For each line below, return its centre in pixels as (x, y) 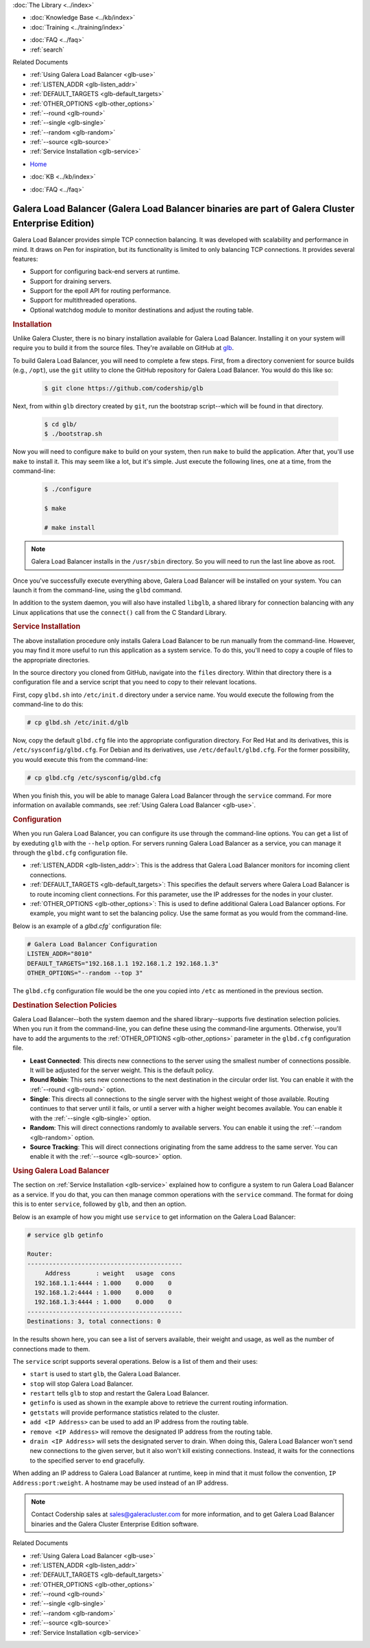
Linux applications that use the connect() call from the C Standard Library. (120, 612)
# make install (70, 527)
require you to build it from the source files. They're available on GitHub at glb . (123, 348)
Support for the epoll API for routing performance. (100, 291)
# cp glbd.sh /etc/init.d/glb (78, 723)
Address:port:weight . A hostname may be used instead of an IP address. (121, 1483)
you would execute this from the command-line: (80, 759)
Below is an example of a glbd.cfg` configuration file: (87, 926)
